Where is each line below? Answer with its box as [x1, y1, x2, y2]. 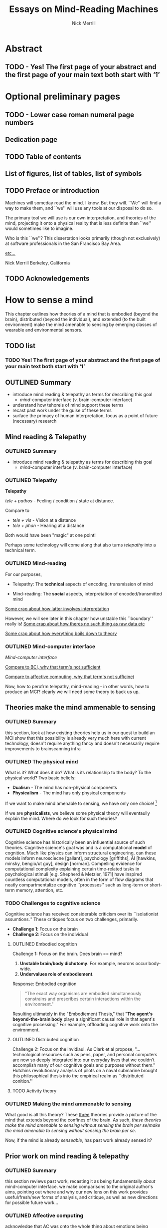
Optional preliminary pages [5, 91, 121, 102]
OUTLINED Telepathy [5, 477, 57, 484]
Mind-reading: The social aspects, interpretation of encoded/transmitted [12, 590, 162, 596]
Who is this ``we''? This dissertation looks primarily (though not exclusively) [5, 235, 161, 241]
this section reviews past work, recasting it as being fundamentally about [5, 1178, 156, 1184]
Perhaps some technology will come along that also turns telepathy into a [5, 542, 156, 548]
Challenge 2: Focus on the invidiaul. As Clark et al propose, [12, 1046, 134, 1052]
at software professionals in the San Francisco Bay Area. [5, 240, 121, 246]
